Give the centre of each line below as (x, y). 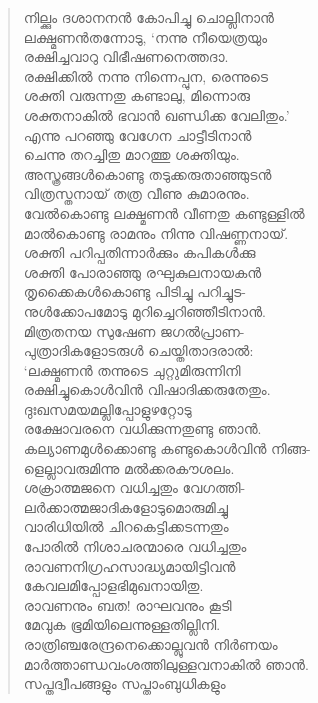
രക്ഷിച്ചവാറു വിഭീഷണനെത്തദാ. (126, 56)
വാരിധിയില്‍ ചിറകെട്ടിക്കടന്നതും (126, 526)
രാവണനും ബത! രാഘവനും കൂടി (127, 604)
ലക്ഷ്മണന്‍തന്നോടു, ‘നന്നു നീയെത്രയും (145, 36)
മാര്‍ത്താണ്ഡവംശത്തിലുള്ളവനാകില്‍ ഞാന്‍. (166, 663)
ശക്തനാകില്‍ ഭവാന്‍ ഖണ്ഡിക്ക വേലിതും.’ (156, 114)
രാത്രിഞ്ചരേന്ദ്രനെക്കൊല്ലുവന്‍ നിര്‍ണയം (150, 644)
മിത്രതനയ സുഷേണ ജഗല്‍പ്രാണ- (134, 330)
